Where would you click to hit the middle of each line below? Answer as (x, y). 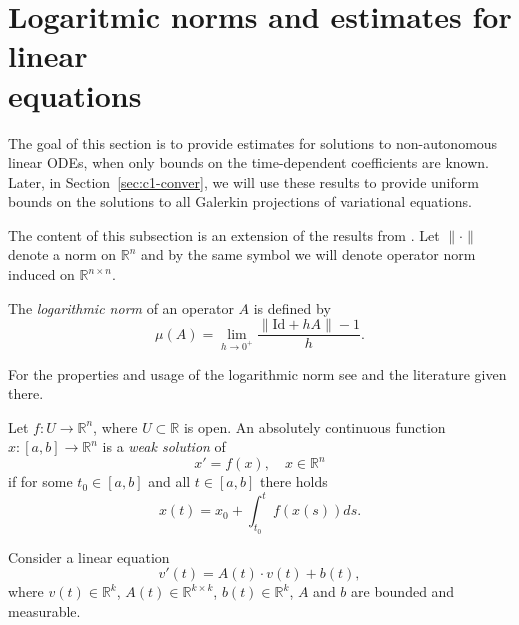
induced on (41, 274)
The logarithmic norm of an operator (121, 307)
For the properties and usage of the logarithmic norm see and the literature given (257, 373)
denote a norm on (62, 254)
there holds (293, 481)
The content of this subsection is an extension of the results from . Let (224, 234)
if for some (40, 481)
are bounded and (403, 591)
